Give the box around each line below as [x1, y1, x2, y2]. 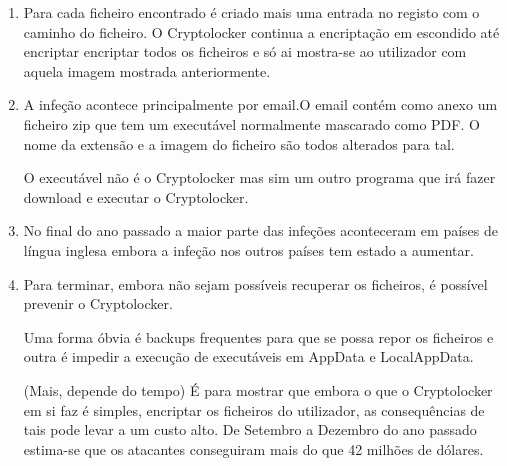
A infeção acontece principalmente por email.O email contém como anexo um [23, 94, 498, 115]
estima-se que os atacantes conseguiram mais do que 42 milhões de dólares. [23, 438, 484, 459]
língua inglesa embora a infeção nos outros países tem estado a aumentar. [23, 239, 474, 260]
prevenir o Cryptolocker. [23, 293, 173, 314]
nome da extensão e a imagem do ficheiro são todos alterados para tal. [23, 133, 455, 154]
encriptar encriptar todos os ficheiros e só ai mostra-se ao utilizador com [23, 41, 467, 62]
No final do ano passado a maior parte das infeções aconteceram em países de [23, 220, 498, 241]
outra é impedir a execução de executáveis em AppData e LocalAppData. [23, 346, 474, 367]
